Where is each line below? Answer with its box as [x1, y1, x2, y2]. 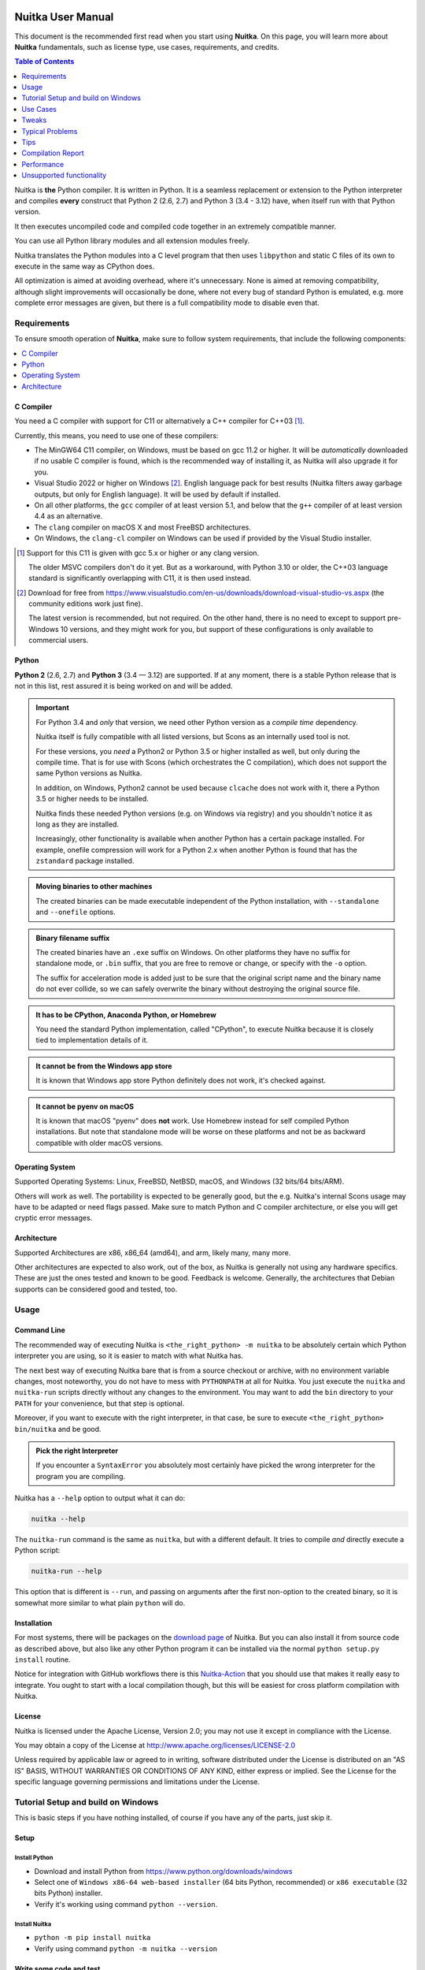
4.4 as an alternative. [34, 511, 103, 521]
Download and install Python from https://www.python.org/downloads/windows [34, 1866, 293, 1875]
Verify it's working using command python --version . [34, 1899, 218, 1909]
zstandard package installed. [35, 856, 135, 866]
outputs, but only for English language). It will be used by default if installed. [34, 489, 281, 499]
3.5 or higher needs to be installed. [35, 794, 149, 804]
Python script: [14, 1545, 61, 1556]
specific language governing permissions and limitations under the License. [14, 1777, 260, 1786]
